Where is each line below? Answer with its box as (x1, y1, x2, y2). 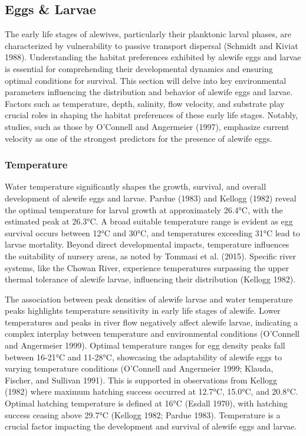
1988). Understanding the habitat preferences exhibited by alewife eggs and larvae (5, 51, 301, 63)
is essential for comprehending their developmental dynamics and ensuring (5, 62, 273, 74)
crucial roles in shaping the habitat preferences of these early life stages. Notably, (5, 109, 298, 121)
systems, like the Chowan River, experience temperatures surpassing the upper (5, 261, 289, 274)
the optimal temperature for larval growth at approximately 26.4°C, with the (5, 203, 283, 216)
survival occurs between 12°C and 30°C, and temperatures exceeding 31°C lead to (5, 226, 300, 239)
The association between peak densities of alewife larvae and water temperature (5, 292, 293, 305)
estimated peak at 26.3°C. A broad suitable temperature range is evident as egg (5, 215, 293, 227)
